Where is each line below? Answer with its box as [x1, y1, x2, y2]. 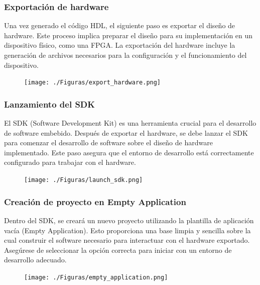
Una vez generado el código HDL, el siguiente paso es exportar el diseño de [4, 20, 235, 31]
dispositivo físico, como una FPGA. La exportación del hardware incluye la [4, 40, 235, 50]
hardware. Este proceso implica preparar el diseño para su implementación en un [4, 30, 253, 40]
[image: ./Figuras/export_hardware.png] [24, 79, 161, 86]
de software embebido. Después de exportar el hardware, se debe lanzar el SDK [4, 127, 248, 138]
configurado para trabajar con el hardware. [4, 157, 136, 167]
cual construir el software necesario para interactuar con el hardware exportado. [4, 235, 250, 245]
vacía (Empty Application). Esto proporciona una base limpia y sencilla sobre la [4, 225, 251, 235]
